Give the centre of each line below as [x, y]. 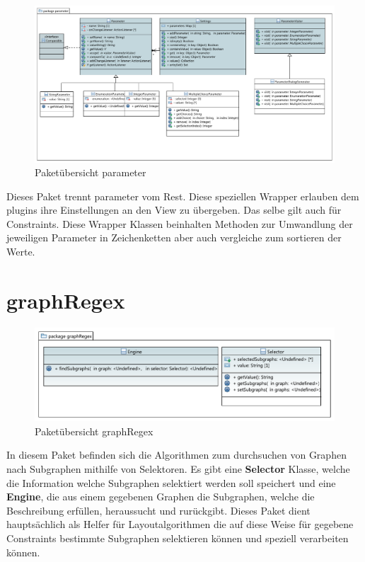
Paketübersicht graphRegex [94, 431]
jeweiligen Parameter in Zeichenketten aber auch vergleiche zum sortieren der [174, 237]
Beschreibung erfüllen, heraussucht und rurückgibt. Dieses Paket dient [158, 510]
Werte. [21, 252]
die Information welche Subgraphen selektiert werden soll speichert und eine [171, 482]
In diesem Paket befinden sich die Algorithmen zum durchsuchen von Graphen [176, 455]
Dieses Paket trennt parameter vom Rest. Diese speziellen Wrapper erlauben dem [183, 196]
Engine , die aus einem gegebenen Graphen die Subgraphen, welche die [161, 497]
